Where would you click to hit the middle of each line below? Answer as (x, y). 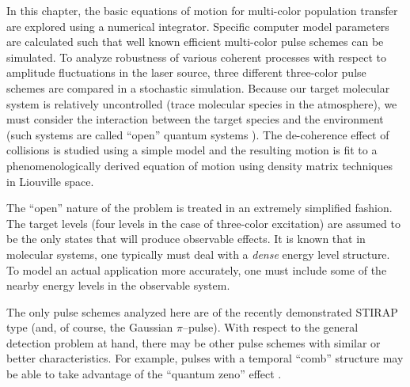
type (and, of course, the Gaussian (90, 327)
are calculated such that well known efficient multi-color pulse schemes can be (195, 42)
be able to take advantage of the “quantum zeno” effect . (144, 374)
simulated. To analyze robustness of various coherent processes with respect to (196, 57)
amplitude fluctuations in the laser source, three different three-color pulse (186, 72)
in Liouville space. (50, 181)
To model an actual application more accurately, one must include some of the (197, 269)
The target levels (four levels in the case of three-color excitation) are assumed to (203, 223)
